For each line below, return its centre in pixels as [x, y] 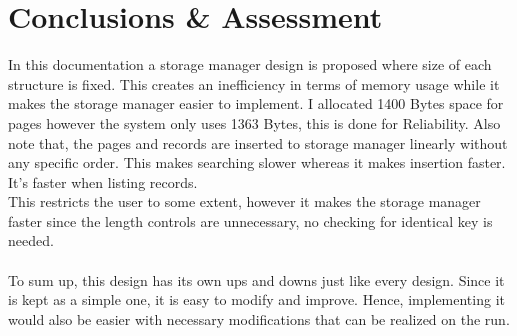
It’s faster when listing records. [103, 181]
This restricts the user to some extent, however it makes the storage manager [244, 201]
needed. [31, 240]
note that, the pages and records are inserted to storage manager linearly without [258, 142]
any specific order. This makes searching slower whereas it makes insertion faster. [257, 162]
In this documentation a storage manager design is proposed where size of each [250, 64]
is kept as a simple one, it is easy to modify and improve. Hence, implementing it [256, 299]
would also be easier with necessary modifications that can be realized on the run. [259, 318]
